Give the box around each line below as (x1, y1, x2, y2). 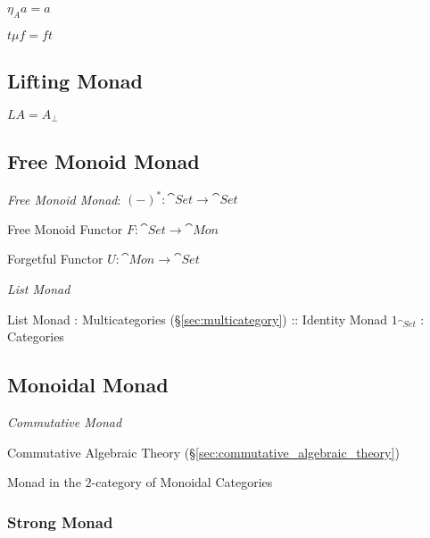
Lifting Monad (7, 67, 143, 95)
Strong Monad (7, 510, 113, 533)
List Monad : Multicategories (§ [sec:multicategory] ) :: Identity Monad (7, 309, 388, 328)
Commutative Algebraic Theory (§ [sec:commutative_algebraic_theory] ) (7, 442, 400, 461)
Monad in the (7, 473, 81, 492)
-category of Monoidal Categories (91, 473, 273, 492)
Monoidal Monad (7, 371, 169, 399)
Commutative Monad (7, 412, 122, 431)
